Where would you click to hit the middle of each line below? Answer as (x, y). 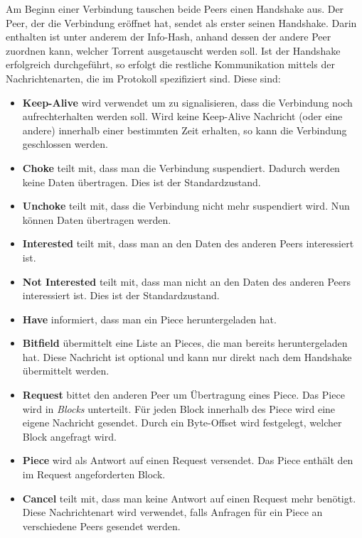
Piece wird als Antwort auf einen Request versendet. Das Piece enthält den (188, 460)
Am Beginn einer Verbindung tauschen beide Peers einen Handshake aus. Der (175, 9)
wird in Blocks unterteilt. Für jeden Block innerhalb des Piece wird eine (179, 408)
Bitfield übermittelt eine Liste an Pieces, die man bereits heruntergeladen (185, 343)
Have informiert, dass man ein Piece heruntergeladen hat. (149, 319)
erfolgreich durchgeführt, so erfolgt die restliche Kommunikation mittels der (170, 64)
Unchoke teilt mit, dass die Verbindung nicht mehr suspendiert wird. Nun (186, 206)
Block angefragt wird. (69, 436)
